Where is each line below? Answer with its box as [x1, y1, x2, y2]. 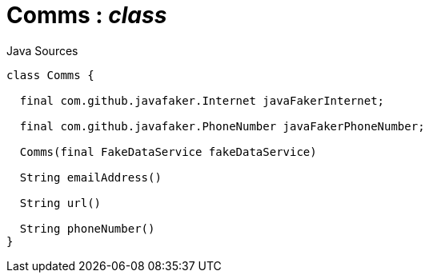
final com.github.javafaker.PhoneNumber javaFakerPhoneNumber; [19, 119, 425, 133]
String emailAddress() [19, 170, 162, 184]
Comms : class [6, 2, 167, 29]
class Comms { [6, 68, 94, 82]
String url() [19, 196, 102, 209]
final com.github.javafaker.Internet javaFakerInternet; [19, 94, 385, 107]
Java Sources [6, 43, 78, 58]
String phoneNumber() [19, 221, 155, 235]
